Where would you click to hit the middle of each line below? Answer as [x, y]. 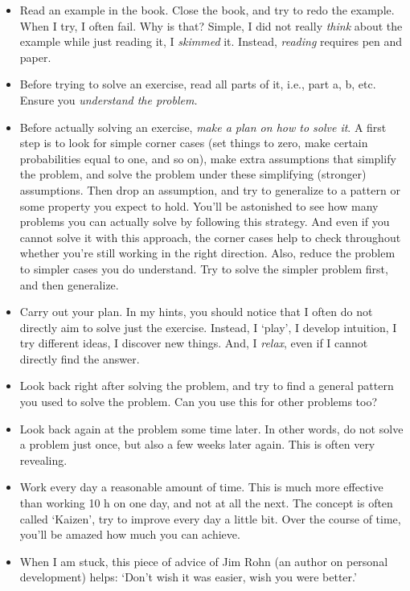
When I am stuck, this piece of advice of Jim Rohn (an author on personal [204, 561]
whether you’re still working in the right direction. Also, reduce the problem [207, 253]
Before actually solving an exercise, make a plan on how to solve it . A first [203, 127]
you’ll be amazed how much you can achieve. [130, 534]
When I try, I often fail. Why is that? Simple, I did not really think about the [211, 25]
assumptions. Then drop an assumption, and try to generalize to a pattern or [210, 189]
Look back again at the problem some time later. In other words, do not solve [211, 428]
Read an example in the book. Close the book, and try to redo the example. [207, 10]
